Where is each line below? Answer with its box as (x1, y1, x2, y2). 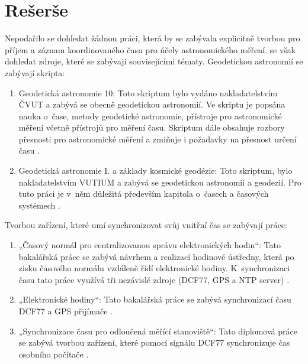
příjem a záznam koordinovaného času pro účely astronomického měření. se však (5, 43, 296, 56)
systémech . (18, 199, 60, 211)
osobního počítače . (18, 347, 89, 360)
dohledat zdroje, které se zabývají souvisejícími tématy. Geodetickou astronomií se (5, 55, 303, 67)
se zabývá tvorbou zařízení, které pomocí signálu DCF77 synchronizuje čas (18, 336, 290, 349)
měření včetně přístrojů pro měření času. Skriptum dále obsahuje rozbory (18, 121, 285, 134)
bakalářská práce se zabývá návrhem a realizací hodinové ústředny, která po (18, 250, 294, 262)
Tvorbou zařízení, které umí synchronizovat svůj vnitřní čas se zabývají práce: (5, 219, 287, 231)
